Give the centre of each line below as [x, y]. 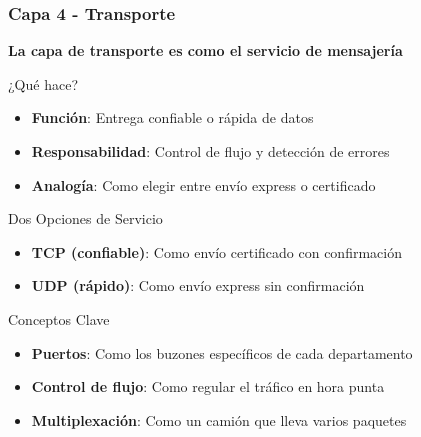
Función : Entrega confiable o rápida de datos [172, 117]
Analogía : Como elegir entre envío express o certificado [203, 184]
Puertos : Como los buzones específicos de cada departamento [222, 352]
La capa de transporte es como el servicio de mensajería [205, 50]
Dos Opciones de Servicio [85, 218]
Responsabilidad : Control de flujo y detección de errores [210, 151]
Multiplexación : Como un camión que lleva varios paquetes [219, 419]
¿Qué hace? [43, 83]
